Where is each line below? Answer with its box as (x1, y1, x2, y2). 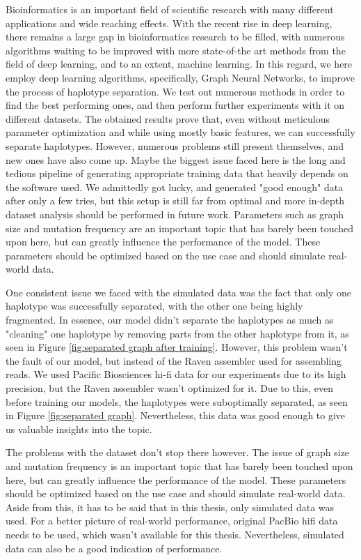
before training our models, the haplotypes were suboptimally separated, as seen (6, 394, 348, 409)
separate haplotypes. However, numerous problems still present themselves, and (6, 138, 344, 153)
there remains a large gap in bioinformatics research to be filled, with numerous (6, 29, 345, 44)
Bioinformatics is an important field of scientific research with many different (6, 2, 334, 16)
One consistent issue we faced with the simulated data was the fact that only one (6, 285, 352, 299)
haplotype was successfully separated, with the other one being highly (6, 298, 303, 313)
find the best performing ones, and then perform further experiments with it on (6, 98, 345, 112)
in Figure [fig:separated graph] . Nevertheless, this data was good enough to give (6, 408, 346, 423)
